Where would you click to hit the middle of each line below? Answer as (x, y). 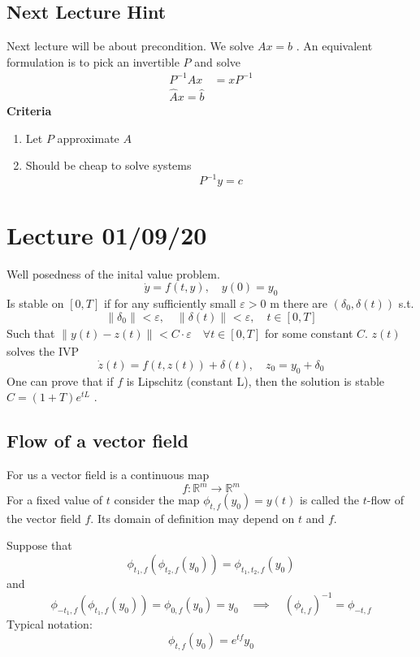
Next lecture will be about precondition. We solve (130, 46)
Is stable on (35, 303)
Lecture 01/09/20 (107, 234)
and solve (218, 61)
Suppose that (39, 545)
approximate (88, 138)
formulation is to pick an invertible (93, 61)
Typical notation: (50, 624)
